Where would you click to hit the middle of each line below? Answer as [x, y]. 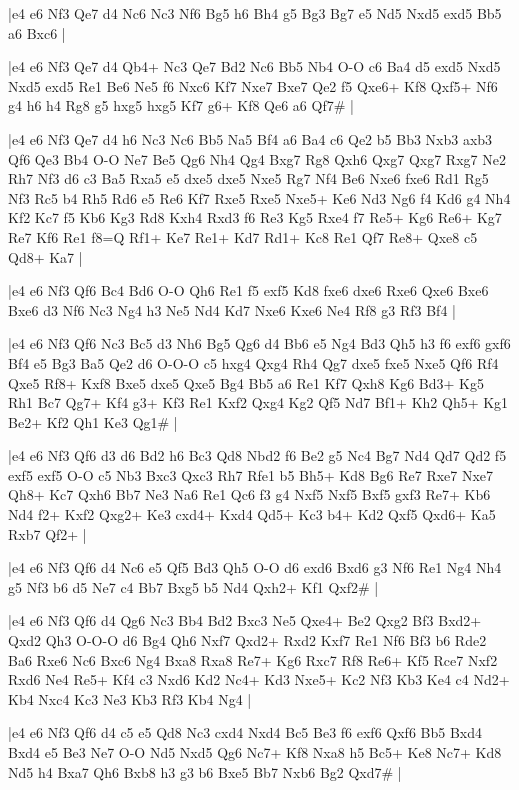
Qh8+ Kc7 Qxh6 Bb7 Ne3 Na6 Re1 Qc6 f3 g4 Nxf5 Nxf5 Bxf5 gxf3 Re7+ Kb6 [249, 494]
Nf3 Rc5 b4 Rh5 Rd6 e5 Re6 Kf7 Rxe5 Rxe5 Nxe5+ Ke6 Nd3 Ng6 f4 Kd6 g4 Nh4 [259, 197]
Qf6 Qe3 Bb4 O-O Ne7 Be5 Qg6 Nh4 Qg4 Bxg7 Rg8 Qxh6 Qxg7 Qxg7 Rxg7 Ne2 [257, 158]
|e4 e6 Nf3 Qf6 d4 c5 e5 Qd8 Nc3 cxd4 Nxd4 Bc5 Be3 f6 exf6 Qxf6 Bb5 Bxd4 [245, 732]
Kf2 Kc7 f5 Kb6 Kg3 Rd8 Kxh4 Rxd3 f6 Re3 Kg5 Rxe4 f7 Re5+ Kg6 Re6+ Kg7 [255, 217]
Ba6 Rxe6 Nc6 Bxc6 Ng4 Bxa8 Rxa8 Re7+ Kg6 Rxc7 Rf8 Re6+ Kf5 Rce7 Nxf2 [253, 659]
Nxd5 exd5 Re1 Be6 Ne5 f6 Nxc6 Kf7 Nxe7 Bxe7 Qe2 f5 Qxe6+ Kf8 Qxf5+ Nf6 [253, 85]
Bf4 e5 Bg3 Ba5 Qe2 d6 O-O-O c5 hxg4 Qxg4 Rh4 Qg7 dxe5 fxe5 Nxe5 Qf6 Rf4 [253, 362]
